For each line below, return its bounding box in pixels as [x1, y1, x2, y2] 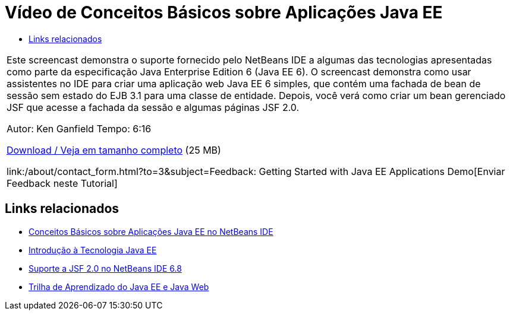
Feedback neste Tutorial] [7, 177, 118, 189]
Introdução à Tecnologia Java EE [29, 244, 157, 255]
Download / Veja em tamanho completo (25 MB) [7, 144, 221, 156]
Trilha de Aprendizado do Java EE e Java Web [29, 281, 209, 292]
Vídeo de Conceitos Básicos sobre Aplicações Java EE [5, 2, 443, 23]
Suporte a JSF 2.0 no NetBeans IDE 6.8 [29, 263, 182, 273]
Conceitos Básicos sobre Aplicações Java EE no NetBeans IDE [29, 226, 273, 237]
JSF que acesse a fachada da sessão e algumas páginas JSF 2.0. [7, 101, 300, 113]
